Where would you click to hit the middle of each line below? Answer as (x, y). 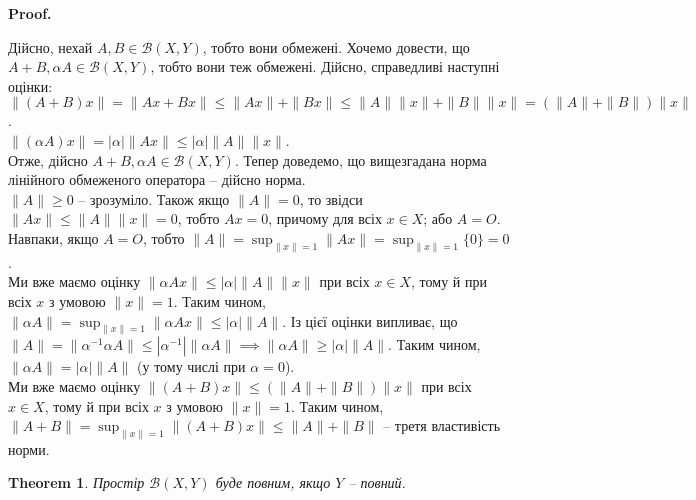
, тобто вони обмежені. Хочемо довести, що (336, 46)
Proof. (30, 13)
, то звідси (331, 198)
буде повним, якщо (273, 482)
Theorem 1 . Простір (76, 482)
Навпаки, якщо (53, 237)
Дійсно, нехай (50, 46)
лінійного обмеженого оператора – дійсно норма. (157, 179)
